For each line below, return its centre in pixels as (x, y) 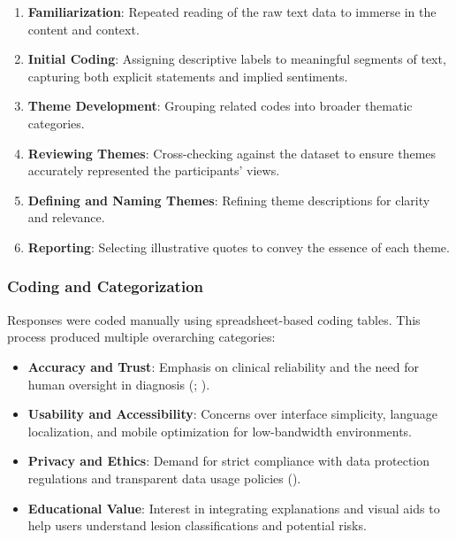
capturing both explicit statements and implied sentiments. (188, 76)
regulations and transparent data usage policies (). (164, 478)
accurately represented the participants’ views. (154, 170)
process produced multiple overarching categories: (141, 337)
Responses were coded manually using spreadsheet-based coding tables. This (214, 319)
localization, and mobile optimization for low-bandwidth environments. (220, 431)
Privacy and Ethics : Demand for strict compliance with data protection (229, 461)
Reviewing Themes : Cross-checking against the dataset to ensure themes (232, 153)
